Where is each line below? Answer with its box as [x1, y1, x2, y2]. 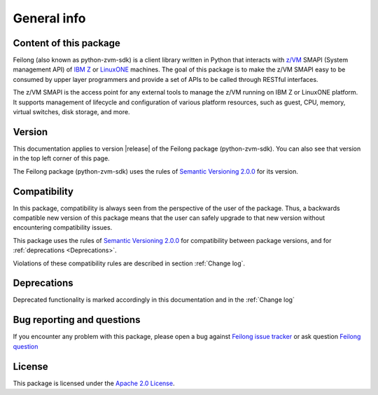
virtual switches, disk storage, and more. [13, 108, 130, 116]
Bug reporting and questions [13, 314, 141, 326]
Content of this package [13, 37, 120, 49]
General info [13, 11, 87, 26]
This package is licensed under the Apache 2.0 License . [13, 379, 175, 387]
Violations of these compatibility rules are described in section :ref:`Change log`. [13, 259, 245, 268]
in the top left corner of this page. [13, 154, 110, 162]
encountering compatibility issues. [13, 223, 113, 232]
